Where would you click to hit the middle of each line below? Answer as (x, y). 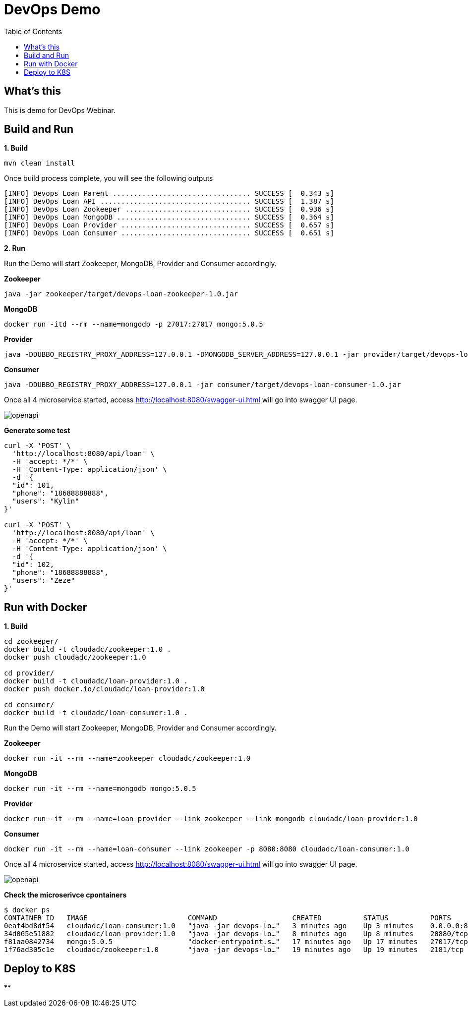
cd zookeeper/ (31, 642)
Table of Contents (33, 31)
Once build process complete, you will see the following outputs (109, 178)
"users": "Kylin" (46, 501)
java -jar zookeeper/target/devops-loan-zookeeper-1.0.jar (121, 294)
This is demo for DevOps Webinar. (60, 110)
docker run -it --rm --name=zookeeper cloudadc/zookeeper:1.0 (127, 758)
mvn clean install (40, 163)
